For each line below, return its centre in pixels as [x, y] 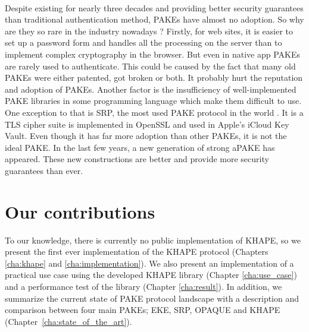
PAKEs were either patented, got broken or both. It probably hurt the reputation [154, 78]
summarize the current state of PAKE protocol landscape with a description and [152, 298]
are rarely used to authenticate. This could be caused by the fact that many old [150, 66]
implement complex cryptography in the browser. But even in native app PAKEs [152, 54]
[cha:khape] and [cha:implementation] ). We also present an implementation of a [149, 263]
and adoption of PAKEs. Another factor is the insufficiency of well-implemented [151, 89]
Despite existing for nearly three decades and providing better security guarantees [154, 7]
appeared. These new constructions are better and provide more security [137, 159]
